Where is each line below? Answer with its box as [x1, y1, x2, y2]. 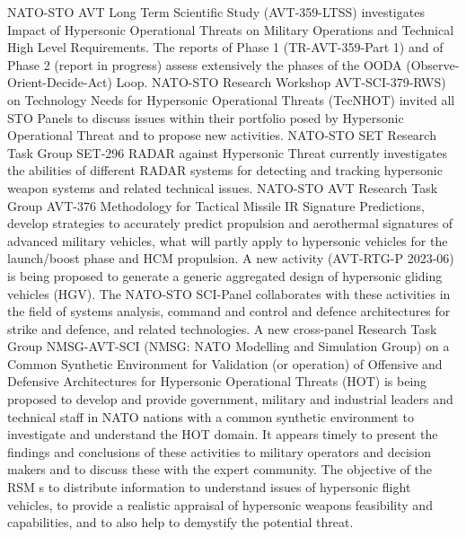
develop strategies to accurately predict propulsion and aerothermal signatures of [7, 214, 453, 233]
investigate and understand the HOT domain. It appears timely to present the [7, 425, 438, 444]
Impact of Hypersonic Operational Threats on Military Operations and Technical [7, 20, 454, 39]
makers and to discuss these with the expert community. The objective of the [7, 460, 432, 479]
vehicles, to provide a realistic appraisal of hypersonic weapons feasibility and [7, 495, 433, 514]
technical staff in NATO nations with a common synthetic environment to [7, 407, 414, 426]
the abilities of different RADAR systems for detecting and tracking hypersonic [7, 161, 443, 180]
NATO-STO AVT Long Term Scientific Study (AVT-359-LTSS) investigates [7, 3, 425, 21]
